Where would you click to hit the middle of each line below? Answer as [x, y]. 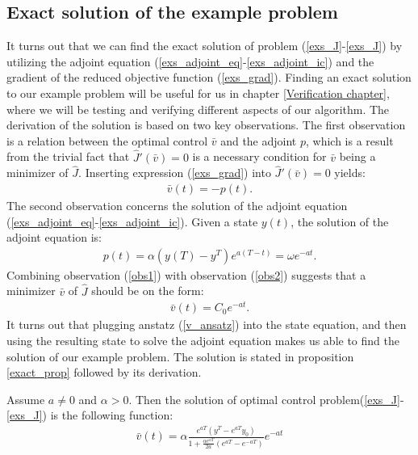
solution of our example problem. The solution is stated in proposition [180, 356]
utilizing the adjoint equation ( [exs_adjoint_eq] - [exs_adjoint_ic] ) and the [190, 61]
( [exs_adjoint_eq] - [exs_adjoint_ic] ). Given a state [132, 221]
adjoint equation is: [54, 237]
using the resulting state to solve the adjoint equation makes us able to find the [203, 340]
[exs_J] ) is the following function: [90, 415]
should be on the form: [148, 291]
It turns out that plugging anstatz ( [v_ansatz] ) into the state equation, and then [207, 324]
